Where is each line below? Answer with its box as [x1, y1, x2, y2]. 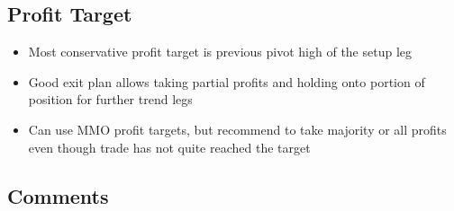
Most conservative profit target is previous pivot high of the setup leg [28, 42, 413, 61]
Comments [7, 181, 109, 209]
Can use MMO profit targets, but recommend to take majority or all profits [28, 119, 447, 138]
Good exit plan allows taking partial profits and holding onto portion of [28, 72, 425, 91]
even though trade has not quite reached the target [28, 137, 311, 156]
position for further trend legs [28, 90, 193, 109]
